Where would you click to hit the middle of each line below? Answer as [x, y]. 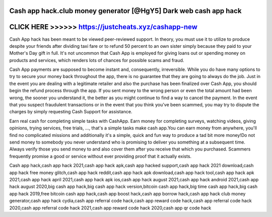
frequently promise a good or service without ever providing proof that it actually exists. [100, 156]
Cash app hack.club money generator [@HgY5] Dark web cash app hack [125, 11]
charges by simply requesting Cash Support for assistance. [71, 112]
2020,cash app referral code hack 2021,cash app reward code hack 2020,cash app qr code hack [110, 208]
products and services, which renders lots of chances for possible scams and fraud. [97, 60]
